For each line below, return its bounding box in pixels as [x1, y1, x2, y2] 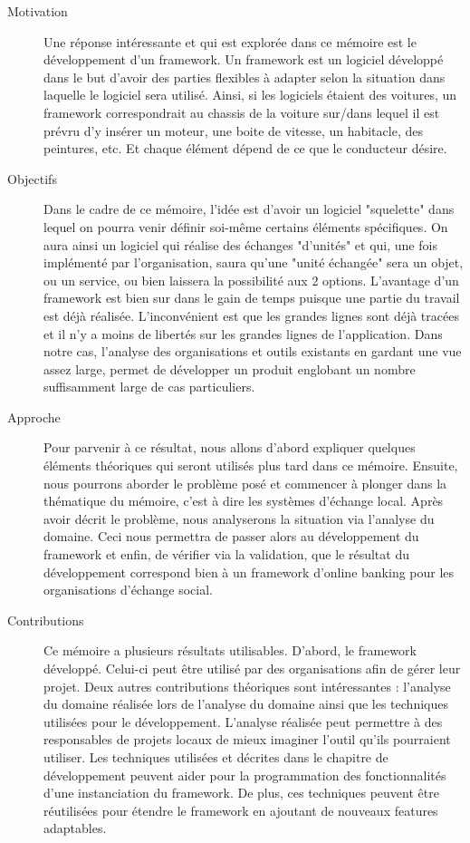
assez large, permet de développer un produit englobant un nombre [43, 359, 416, 378]
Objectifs [7, 169, 57, 188]
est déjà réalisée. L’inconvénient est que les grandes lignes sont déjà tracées [43, 305, 459, 325]
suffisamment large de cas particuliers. [43, 377, 255, 396]
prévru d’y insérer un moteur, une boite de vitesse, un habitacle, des [43, 121, 423, 140]
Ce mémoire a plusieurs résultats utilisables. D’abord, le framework [43, 641, 417, 660]
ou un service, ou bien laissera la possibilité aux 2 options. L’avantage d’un [43, 270, 459, 289]
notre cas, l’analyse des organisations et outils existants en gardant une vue [43, 342, 462, 361]
